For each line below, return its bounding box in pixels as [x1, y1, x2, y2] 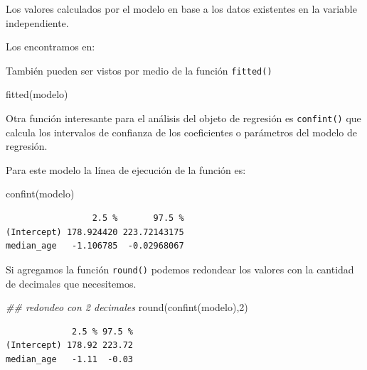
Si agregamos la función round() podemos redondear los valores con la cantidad [6, 261, 354, 276]
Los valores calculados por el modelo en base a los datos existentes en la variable [6, 1, 357, 16]
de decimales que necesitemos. [6, 276, 137, 290]
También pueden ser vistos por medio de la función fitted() [6, 62, 272, 77]
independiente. [6, 15, 69, 30]
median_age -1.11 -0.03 [6, 354, 133, 364]
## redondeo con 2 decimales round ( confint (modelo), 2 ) [6, 300, 248, 315]
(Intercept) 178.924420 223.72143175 [6, 227, 184, 237]
